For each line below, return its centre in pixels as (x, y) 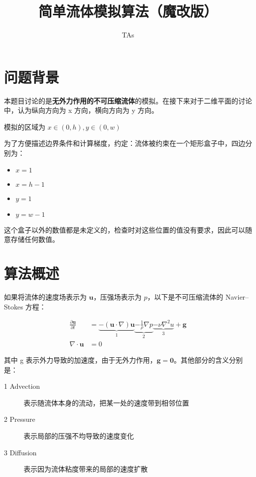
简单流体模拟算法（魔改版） (128, 11)
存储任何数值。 (35, 239)
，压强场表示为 (117, 296)
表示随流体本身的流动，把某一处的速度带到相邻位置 (106, 402)
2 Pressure (20, 419)
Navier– (237, 296)
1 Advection (22, 386)
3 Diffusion (20, 452)
